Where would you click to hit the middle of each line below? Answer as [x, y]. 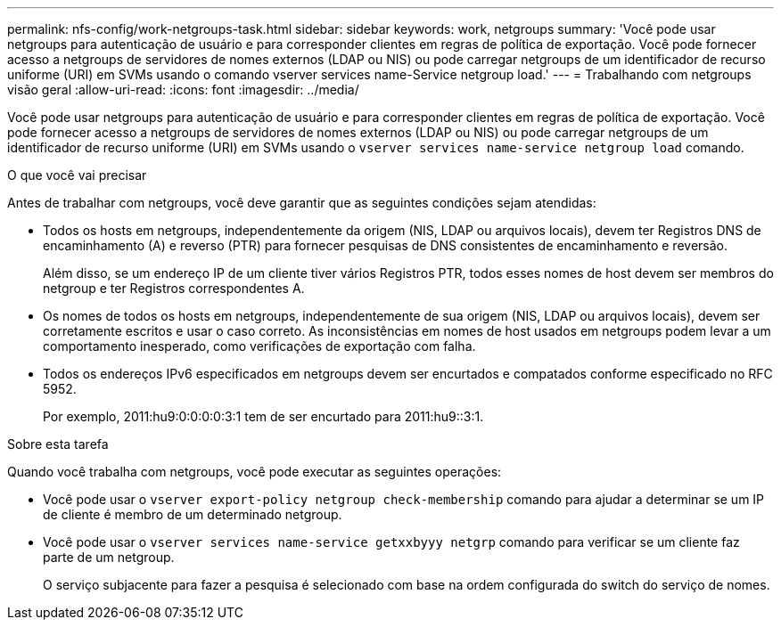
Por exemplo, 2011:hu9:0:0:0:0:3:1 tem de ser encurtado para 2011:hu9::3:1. [263, 416]
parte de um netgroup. [109, 557]
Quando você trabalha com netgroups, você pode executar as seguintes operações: [255, 472]
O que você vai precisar [77, 175]
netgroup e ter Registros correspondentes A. [174, 288]
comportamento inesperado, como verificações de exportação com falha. [259, 346]
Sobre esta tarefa [58, 444]
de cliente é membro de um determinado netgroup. [193, 514]
